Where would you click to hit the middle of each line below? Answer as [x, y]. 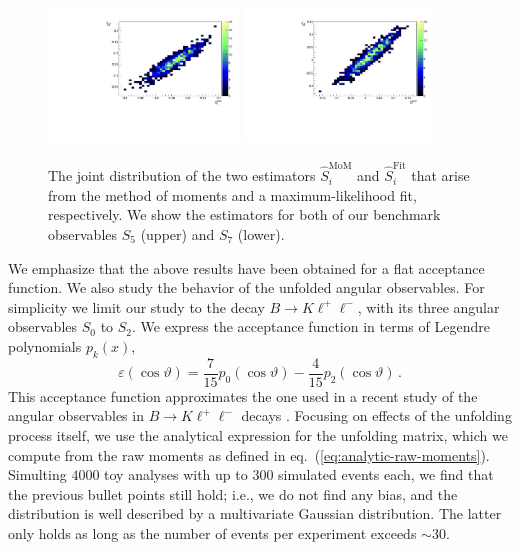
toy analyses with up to [176, 474]
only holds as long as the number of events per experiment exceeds [212, 532]
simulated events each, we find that [386, 474]
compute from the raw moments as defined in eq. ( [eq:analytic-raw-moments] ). [249, 454]
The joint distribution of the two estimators [182, 175]
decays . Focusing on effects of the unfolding [376, 415]
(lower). [261, 233]
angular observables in [76, 415]
